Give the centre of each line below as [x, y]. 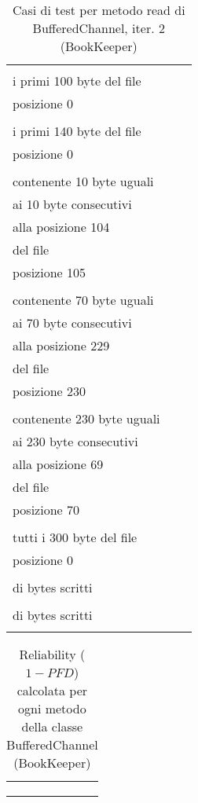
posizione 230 [49, 391]
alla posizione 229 [61, 345]
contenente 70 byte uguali [83, 300]
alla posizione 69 [58, 464]
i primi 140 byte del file [77, 131]
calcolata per [52, 690]
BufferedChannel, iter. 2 [99, 28]
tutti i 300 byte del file [75, 537]
